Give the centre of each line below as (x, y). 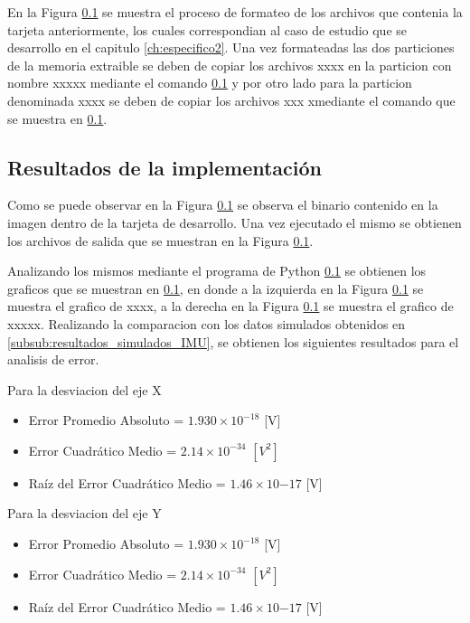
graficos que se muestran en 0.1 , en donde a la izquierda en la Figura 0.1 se (216, 288)
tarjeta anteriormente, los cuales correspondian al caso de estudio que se (207, 29)
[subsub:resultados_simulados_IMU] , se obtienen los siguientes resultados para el (233, 341)
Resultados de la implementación (165, 167)
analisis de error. (53, 359)
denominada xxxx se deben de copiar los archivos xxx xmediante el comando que (231, 100)
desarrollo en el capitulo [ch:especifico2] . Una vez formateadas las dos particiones (231, 47)
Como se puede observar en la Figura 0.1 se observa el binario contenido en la (223, 205)
